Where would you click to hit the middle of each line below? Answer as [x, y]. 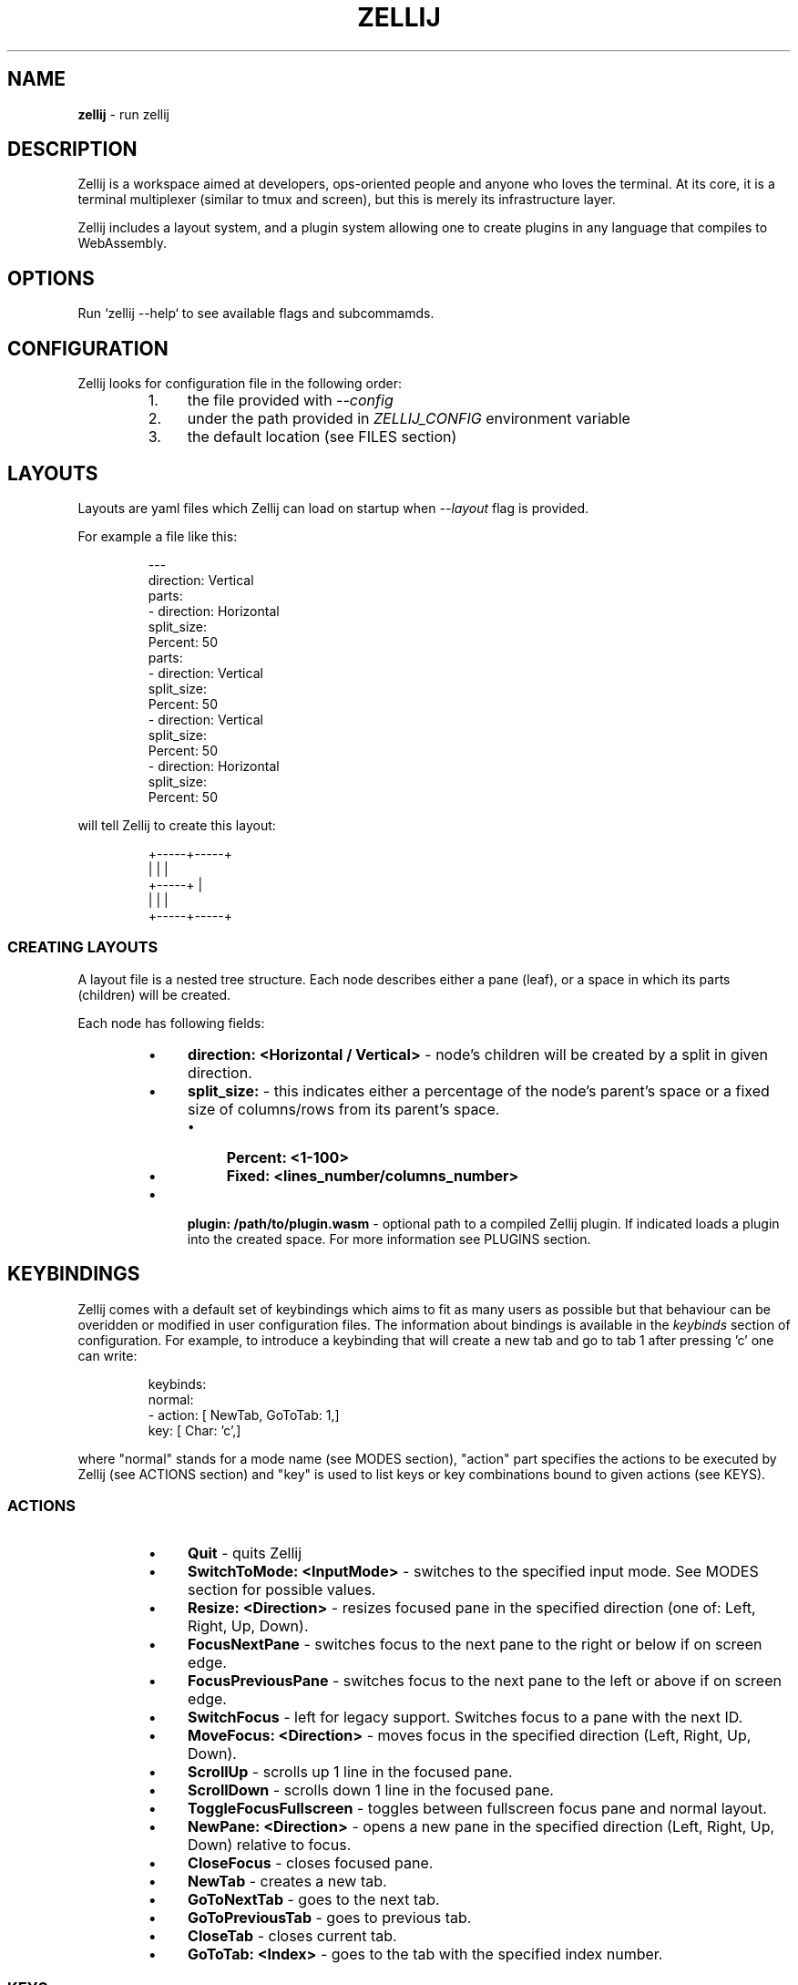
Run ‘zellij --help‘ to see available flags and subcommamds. [256, 314]
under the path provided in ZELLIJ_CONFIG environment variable [409, 419]
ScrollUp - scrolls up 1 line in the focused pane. [350, 1772]
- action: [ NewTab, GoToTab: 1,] [244, 1414]
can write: [107, 1355]
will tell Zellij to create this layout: [177, 825]
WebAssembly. [122, 243]
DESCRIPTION [72, 149]
